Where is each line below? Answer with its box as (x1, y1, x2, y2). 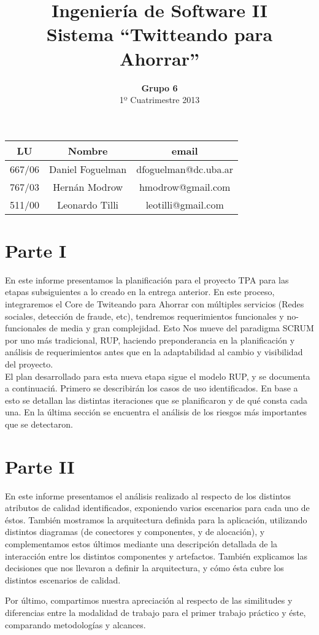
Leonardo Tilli (57, 197, 119, 212)
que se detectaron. (5, 417, 73, 430)
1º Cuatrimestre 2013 (119, 93, 200, 106)
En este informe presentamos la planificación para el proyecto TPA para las (5, 273, 289, 286)
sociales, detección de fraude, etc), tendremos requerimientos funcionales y (5, 309, 284, 322)
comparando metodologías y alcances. (5, 618, 146, 631)
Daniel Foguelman (49, 161, 127, 176)
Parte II (5, 453, 75, 479)
